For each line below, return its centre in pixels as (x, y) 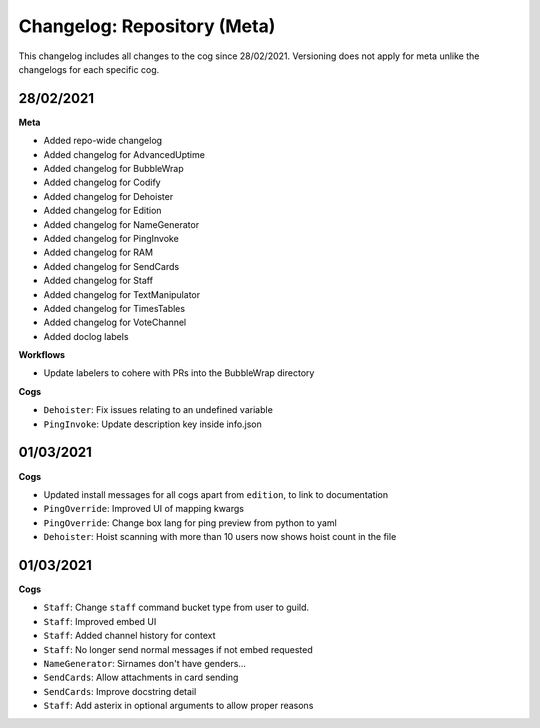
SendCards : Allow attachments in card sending (141, 677)
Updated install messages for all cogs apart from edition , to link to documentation (216, 494)
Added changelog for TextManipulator (121, 294)
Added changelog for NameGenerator (121, 224)
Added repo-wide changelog (103, 141)
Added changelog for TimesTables (114, 308)
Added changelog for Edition (102, 211)
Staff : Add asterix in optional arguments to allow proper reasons (178, 706)
